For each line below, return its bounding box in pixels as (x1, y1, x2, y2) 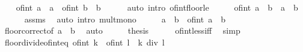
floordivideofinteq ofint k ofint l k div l (4, 35, 165, 48)
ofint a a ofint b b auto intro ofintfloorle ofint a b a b (16, 1, 298, 13)
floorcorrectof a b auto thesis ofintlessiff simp (4, 24, 240, 37)
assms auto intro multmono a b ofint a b (24, 12, 225, 25)
